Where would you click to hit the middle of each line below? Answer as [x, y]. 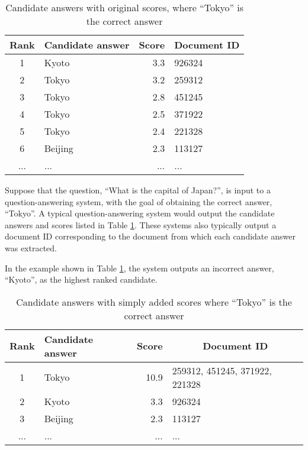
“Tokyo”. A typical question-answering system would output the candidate [140, 213]
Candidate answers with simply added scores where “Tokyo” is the [154, 302]
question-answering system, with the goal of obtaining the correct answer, [139, 201]
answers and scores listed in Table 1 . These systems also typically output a [141, 224]
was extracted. [31, 247]
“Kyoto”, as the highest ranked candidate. [81, 279]
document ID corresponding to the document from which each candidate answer [150, 236]
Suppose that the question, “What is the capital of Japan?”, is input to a [138, 190]
